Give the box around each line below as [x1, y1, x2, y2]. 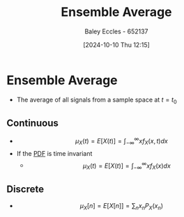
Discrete [6, 183, 45, 195]
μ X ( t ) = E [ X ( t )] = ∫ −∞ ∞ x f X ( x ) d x [82, 160, 171, 171]
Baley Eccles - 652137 [84, 27, 148, 35]
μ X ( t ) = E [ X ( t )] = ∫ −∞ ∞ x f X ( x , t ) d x [75, 136, 168, 147]
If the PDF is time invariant [16, 149, 93, 157]
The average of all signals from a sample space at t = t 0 [16, 95, 177, 105]
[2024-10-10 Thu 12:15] [82, 40, 151, 49]
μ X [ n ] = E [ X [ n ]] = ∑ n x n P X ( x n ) [79, 202, 164, 211]
